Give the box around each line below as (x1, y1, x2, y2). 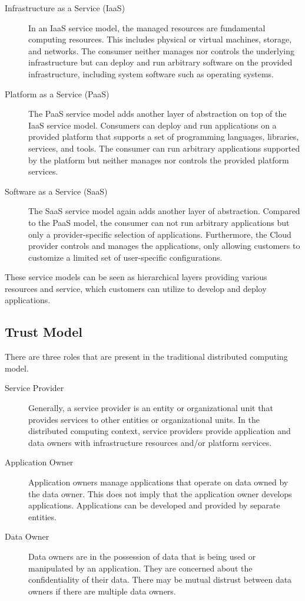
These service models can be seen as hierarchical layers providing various (5, 271, 267, 283)
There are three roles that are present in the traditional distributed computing (5, 350, 288, 363)
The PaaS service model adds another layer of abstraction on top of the (28, 107, 287, 120)
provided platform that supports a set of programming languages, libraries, (28, 130, 299, 143)
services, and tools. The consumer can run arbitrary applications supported (28, 142, 300, 154)
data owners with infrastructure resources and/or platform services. (28, 436, 272, 448)
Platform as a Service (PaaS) (5, 87, 110, 100)
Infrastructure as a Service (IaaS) (5, 2, 125, 14)
